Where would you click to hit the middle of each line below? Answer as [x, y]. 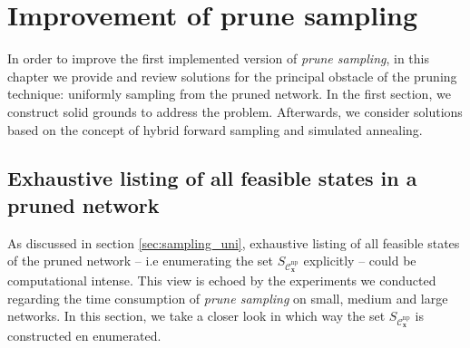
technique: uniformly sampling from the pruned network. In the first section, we [229, 94]
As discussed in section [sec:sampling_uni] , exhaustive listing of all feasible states [234, 242]
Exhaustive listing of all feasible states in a [212, 178]
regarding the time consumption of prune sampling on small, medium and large [228, 298]
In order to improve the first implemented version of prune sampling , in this [218, 58]
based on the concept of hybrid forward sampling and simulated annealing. [215, 129]
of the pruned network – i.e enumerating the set [141, 261]
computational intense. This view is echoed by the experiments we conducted [222, 280]
